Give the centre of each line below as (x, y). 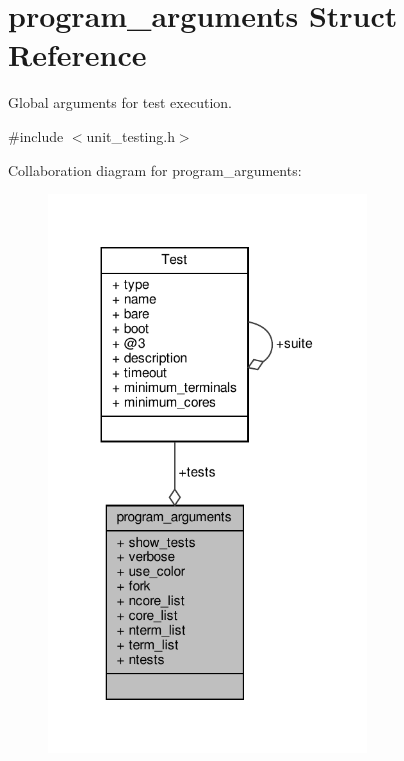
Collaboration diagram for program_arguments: (155, 169)
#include (36, 135)
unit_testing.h (130, 135)
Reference (77, 54)
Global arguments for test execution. (120, 102)
